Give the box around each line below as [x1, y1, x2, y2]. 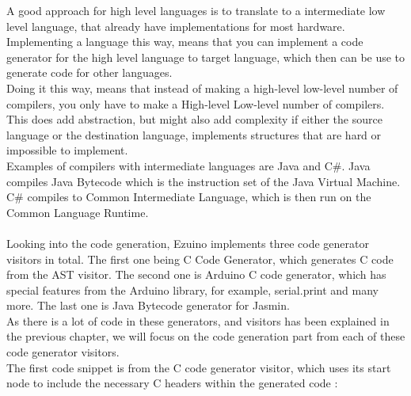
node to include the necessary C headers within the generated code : [6, 375, 338, 391]
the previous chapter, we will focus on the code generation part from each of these [6, 328, 405, 345]
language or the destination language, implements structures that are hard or [6, 126, 382, 143]
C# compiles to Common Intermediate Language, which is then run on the [6, 188, 371, 205]
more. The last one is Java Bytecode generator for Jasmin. [6, 297, 290, 314]
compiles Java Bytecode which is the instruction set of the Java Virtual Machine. [6, 173, 401, 189]
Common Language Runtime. [6, 204, 149, 220]
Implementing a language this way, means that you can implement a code [6, 33, 363, 50]
